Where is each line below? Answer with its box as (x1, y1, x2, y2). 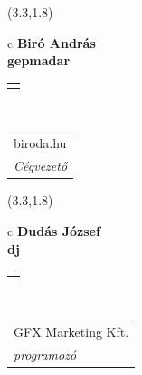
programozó (14, 344, 77, 363)
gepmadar (7, 51, 71, 70)
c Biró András (7, 33, 96, 52)
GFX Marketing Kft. (14, 321, 129, 340)
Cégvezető (14, 156, 68, 175)
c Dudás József (7, 221, 100, 240)
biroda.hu (14, 133, 67, 153)
